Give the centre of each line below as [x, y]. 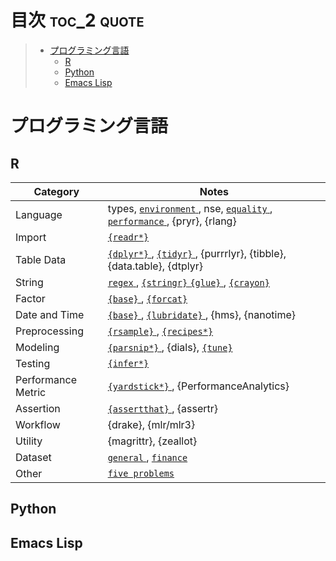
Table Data [41, 259]
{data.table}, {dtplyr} [155, 266]
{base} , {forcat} [147, 298]
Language [39, 214]
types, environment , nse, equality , [190, 208]
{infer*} [128, 363]
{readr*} [128, 237]
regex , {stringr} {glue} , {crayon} [188, 282]
